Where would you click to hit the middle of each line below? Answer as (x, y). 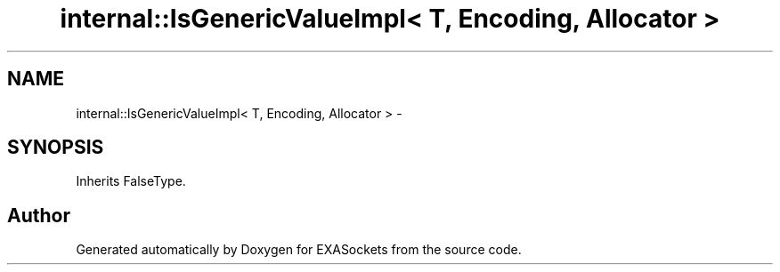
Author (39, 215)
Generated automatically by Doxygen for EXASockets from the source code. (299, 250)
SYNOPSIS (56, 148)
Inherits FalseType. (131, 181)
